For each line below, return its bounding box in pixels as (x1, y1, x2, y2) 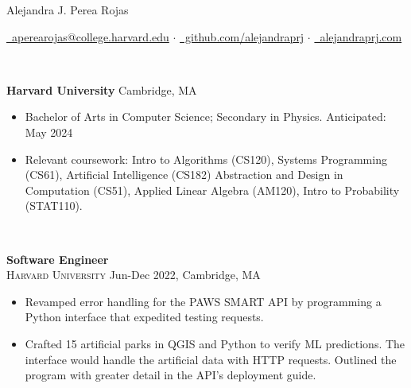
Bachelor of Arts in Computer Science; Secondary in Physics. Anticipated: (25, 108, 386, 125)
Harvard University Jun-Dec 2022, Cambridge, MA (6, 266, 261, 283)
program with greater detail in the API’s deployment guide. (25, 367, 316, 383)
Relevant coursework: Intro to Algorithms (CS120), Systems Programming (25, 150, 387, 167)
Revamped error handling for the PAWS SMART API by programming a (25, 293, 382, 309)
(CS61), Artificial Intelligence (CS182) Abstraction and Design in (25, 166, 343, 183)
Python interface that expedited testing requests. (25, 308, 264, 325)
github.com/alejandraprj (185, 28, 304, 45)
